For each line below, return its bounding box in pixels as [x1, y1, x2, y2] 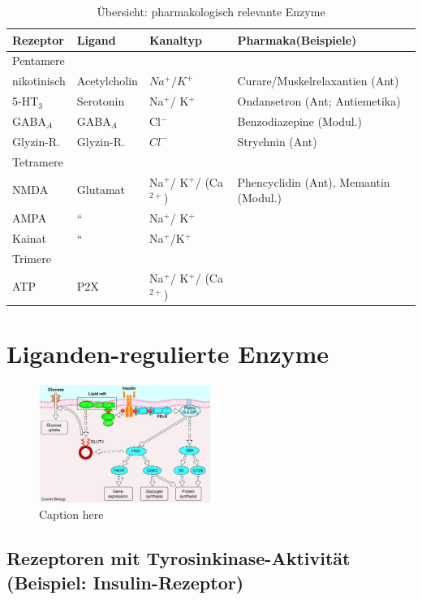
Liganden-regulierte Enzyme [6, 337, 329, 370]
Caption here [39, 506, 104, 523]
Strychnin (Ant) [237, 132, 317, 149]
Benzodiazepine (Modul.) [237, 112, 362, 129]
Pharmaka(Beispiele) [237, 31, 357, 48]
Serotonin [76, 93, 125, 110]
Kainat [12, 229, 47, 246]
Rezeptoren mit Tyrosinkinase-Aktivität [6, 546, 351, 571]
